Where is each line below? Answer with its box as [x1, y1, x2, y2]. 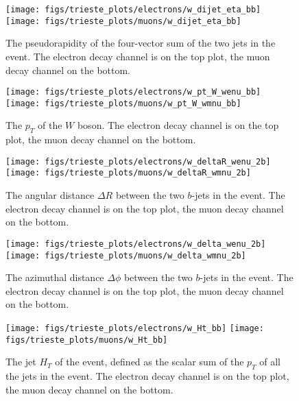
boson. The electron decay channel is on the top [77, 118, 279, 132]
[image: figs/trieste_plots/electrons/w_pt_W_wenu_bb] [5, 87, 261, 97]
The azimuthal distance [5, 270, 104, 284]
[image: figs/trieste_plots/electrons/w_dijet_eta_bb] [5, 5, 261, 14]
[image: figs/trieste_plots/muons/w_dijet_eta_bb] [5, 16, 241, 26]
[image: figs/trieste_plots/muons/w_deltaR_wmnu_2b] [5, 168, 251, 178]
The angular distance [5, 188, 95, 202]
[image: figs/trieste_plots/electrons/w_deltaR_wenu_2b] [5, 156, 271, 167]
